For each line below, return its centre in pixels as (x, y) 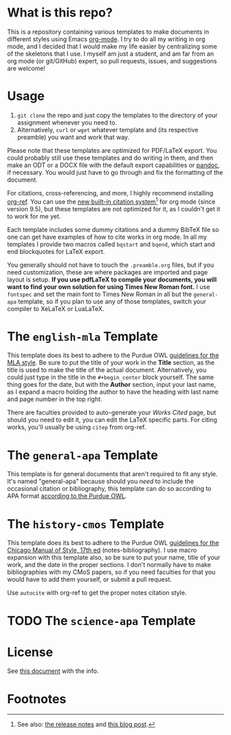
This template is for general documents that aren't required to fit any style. (112, 474)
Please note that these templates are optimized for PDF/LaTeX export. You (112, 150)
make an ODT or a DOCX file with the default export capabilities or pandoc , (113, 165)
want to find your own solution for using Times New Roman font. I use (109, 286)
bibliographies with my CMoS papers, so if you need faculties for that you (111, 572)
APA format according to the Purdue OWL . (67, 496)
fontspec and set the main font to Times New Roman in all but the (100, 294)
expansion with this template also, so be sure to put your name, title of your (114, 557)
